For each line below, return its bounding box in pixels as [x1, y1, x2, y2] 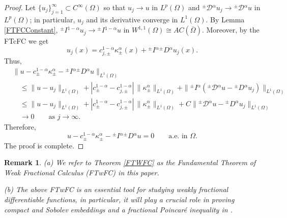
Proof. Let [4, 2, 36, 12]
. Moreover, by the [202, 24, 260, 35]
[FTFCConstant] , [4, 24, 58, 35]
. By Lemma [206, 14, 245, 24]
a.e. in [168, 133, 188, 140]
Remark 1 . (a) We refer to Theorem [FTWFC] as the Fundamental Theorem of [4, 157, 256, 168]
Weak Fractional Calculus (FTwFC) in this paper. [4, 167, 159, 177]
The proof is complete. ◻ [4, 140, 84, 150]
